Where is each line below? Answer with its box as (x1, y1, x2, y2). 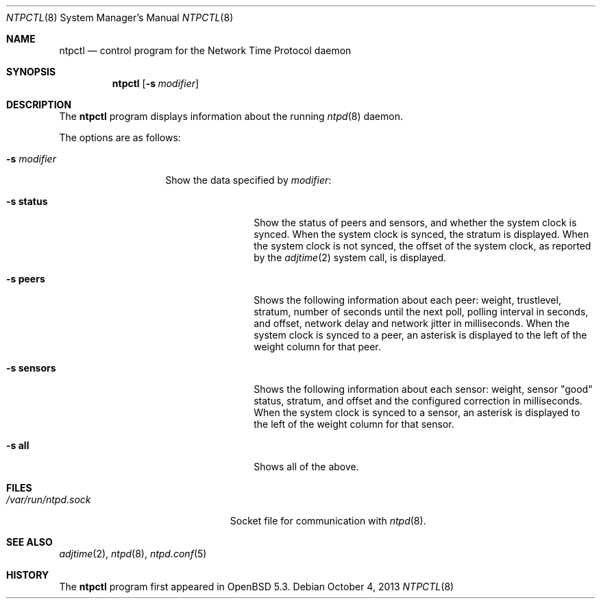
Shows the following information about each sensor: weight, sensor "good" (254, 383, 593, 395)
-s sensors (6, 362, 56, 374)
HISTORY (6, 569, 49, 581)
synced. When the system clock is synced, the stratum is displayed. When (254, 228, 589, 240)
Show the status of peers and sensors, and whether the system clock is (254, 217, 577, 228)
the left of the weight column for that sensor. (254, 418, 454, 430)
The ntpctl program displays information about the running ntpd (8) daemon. (59, 110, 403, 122)
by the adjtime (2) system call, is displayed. (254, 252, 447, 263)
